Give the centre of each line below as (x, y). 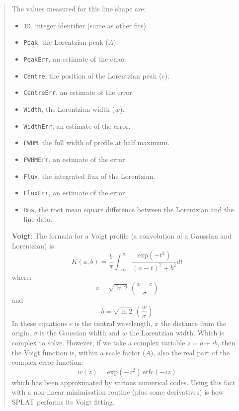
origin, (21, 333)
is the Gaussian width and (80, 333)
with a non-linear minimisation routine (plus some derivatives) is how (118, 392)
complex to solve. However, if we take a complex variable (98, 342)
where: (22, 277)
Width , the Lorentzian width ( (69, 109)
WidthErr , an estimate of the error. (77, 125)
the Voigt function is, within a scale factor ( (79, 352)
